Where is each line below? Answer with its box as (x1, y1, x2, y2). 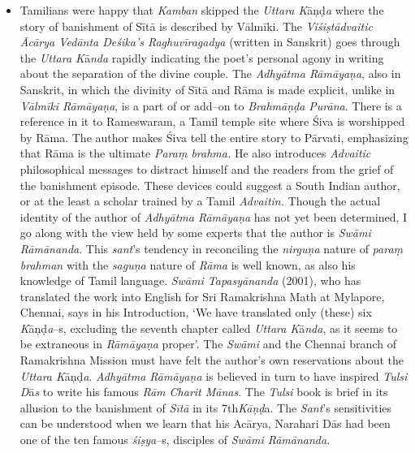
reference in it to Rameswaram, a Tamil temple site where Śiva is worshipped (19, 113, 405, 130)
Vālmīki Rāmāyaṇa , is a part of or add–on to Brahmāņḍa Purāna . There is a (19, 97, 402, 114)
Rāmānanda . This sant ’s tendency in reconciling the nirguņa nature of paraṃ (19, 239, 403, 257)
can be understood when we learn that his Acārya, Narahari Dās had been (19, 415, 391, 432)
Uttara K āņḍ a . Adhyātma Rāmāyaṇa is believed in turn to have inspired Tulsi (19, 367, 408, 384)
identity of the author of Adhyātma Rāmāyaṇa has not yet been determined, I (19, 208, 408, 225)
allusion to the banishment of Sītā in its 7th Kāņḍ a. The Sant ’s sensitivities (19, 399, 392, 416)
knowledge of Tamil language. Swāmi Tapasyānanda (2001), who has (19, 272, 361, 289)
